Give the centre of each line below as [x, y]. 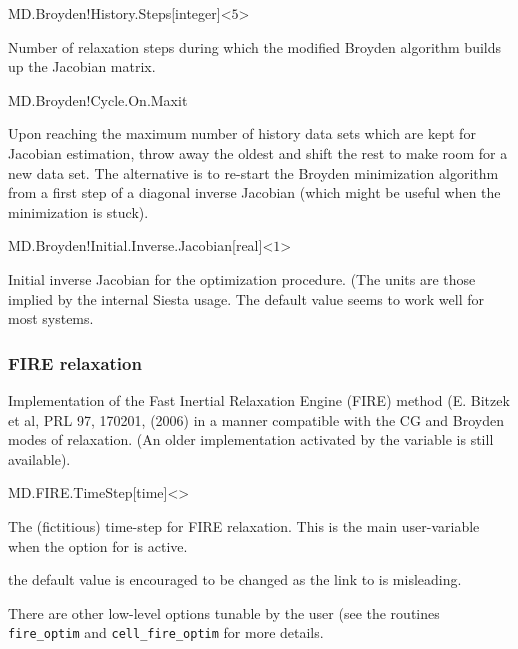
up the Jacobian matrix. [82, 66]
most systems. [51, 318]
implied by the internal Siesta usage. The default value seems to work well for [246, 298]
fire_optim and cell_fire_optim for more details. [166, 632]
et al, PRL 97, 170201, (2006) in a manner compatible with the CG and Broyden [256, 419]
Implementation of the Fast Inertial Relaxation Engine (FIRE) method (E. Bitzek [259, 399]
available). [39, 458]
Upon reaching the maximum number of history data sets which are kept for [242, 133]
